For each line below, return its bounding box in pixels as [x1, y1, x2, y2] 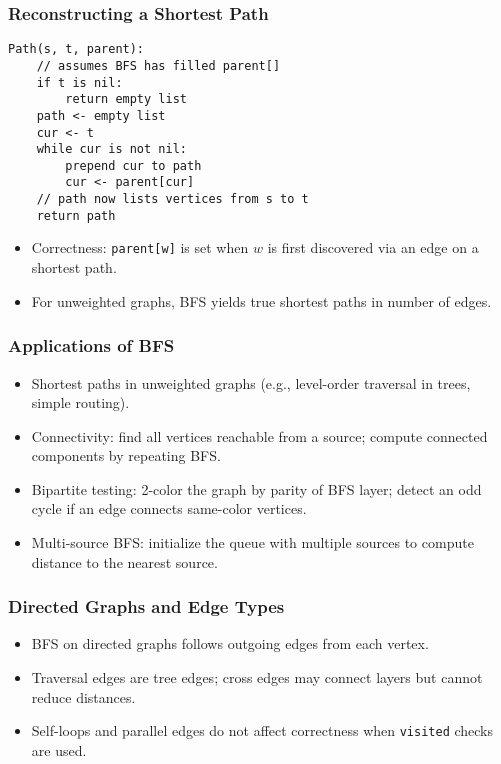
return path [36, 208, 116, 223]
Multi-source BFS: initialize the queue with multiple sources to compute [31, 532, 474, 553]
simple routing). [31, 392, 130, 413]
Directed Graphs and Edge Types [8, 594, 285, 619]
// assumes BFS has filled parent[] [36, 58, 281, 73]
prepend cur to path [65, 158, 202, 173]
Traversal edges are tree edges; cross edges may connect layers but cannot [31, 667, 483, 688]
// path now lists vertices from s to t [36, 192, 309, 207]
